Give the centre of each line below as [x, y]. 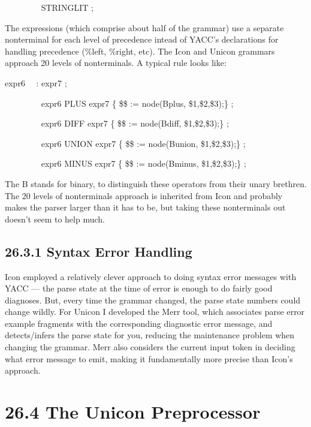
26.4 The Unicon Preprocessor [133, 412]
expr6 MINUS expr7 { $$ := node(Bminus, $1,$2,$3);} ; [144, 163]
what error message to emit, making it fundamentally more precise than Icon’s [149, 358]
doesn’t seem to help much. [55, 219]
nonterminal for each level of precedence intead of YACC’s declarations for [142, 39]
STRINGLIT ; [67, 7]
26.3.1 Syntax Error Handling [99, 251]
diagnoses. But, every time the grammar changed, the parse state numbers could [153, 300]
